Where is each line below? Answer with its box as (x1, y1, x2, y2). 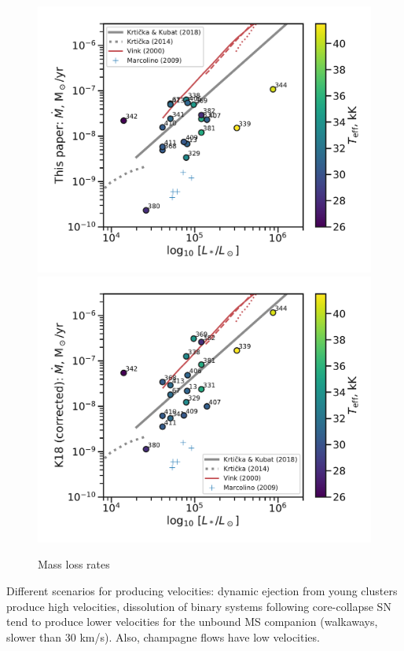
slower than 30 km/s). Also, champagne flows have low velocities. (6, 628, 320, 645)
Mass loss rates (38, 556, 110, 572)
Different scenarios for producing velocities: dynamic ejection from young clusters (6, 583, 398, 598)
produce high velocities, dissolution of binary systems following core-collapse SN (6, 598, 391, 614)
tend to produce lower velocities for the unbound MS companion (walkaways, (6, 613, 378, 630)
